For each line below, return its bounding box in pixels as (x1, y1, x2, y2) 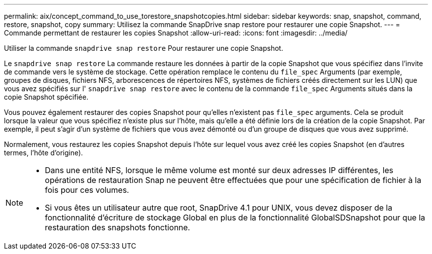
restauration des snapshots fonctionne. (45, 222, 190, 232)
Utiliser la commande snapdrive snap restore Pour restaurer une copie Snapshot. (4, 44, 284, 52)
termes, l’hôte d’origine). (4, 148, 83, 157)
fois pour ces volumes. (45, 185, 129, 195)
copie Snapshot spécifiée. (4, 93, 89, 101)
